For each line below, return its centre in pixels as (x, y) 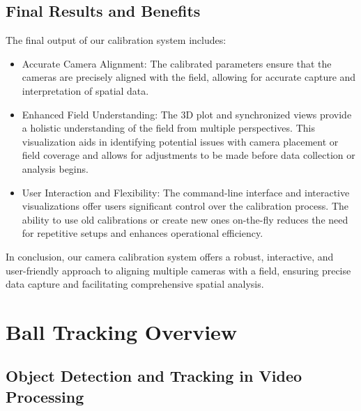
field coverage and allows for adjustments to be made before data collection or (189, 155)
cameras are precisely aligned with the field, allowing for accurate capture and (189, 77)
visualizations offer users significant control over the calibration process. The (185, 206)
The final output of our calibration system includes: (116, 40)
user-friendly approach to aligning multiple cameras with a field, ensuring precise (178, 270)
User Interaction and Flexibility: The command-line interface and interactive (186, 192)
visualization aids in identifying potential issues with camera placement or (180, 141)
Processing (45, 396)
